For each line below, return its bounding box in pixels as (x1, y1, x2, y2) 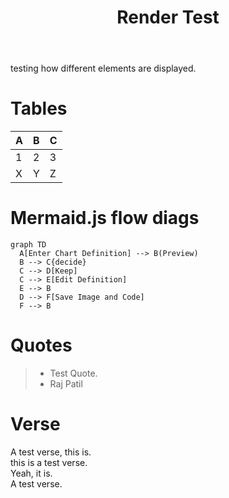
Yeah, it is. (10, 467, 53, 479)
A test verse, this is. (10, 446, 92, 458)
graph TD (10, 240, 47, 250)
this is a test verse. (10, 456, 88, 468)
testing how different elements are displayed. (10, 62, 197, 75)
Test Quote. (49, 367, 98, 379)
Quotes (10, 334, 73, 357)
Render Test (116, 6, 220, 29)
